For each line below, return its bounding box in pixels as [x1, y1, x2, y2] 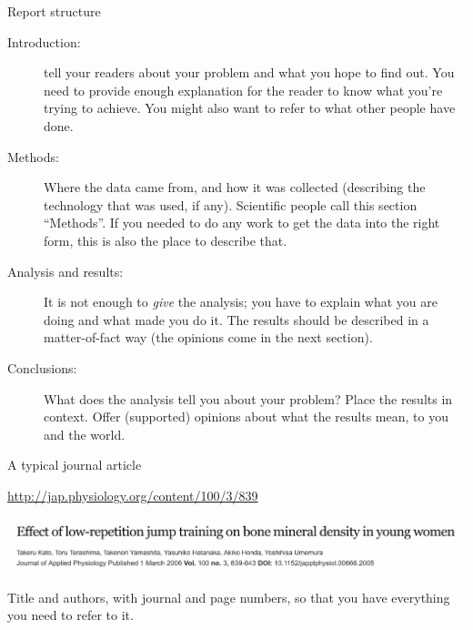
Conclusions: [7, 358, 77, 377]
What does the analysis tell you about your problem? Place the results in [44, 389, 453, 408]
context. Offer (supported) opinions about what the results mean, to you [44, 407, 448, 426]
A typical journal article [7, 455, 142, 474]
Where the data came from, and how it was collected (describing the [44, 178, 426, 197]
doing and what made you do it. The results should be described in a [44, 310, 429, 329]
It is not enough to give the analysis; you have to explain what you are [44, 292, 438, 311]
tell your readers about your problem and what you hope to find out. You [44, 63, 455, 82]
